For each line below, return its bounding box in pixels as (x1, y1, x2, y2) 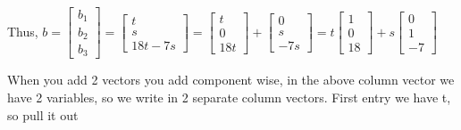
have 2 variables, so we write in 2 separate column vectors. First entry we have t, (7, 88, 451, 107)
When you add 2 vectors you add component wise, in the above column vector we (7, 70, 455, 89)
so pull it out (7, 105, 79, 124)
